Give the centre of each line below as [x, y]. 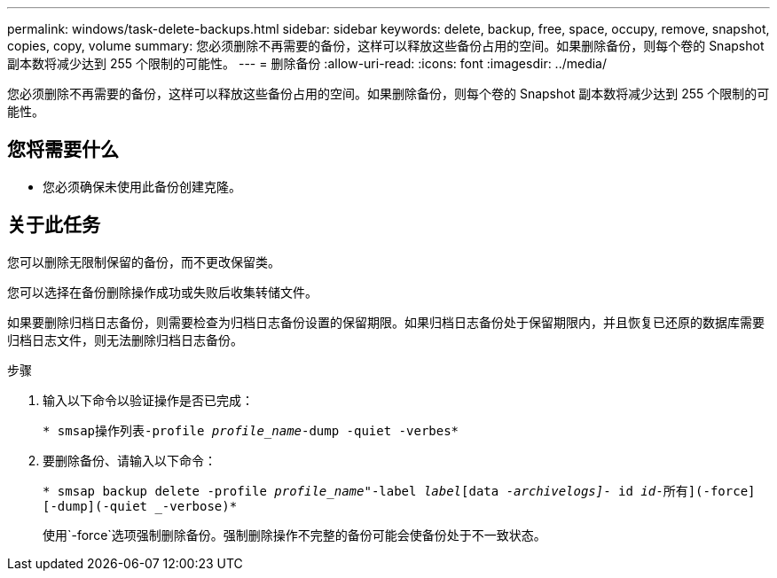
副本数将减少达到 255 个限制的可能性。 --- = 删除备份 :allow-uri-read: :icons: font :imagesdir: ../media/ [307, 63]
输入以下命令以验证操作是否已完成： [148, 400]
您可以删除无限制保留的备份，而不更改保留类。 [144, 262]
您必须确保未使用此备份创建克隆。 [142, 186]
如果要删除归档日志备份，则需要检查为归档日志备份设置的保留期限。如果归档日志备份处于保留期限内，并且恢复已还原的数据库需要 [386, 322]
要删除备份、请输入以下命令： [129, 460]
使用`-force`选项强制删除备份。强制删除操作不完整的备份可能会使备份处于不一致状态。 [294, 535]
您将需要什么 [63, 150]
